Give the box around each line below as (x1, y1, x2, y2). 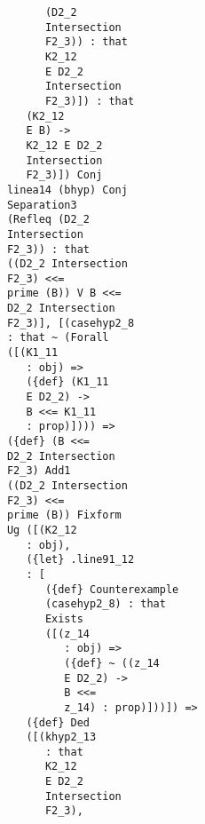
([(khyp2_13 (26, 731, 97, 744)
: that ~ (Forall (6, 331, 109, 345)
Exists (44, 612, 83, 625)
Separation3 (6, 198, 77, 211)
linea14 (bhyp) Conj (6, 183, 128, 196)
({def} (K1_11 (26, 376, 109, 389)
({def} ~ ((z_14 (64, 656, 160, 669)
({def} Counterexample (44, 582, 179, 596)
